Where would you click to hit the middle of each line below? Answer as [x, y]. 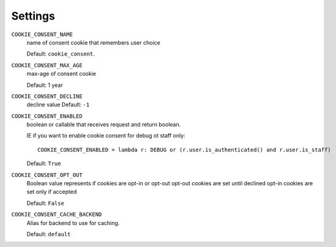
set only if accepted [52, 192]
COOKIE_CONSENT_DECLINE [47, 96]
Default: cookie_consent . [61, 54]
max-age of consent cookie [61, 74]
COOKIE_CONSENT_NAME [42, 34]
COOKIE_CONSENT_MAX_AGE [47, 65]
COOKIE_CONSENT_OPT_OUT [47, 175]
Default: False [45, 203]
